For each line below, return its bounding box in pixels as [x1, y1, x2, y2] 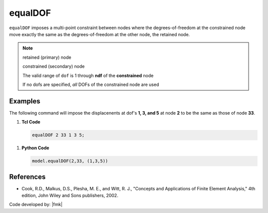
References [9, 172, 46, 181]
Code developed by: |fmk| [9, 202, 63, 208]
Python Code [21, 145, 50, 151]
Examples [9, 97, 41, 105]
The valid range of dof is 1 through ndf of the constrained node [22, 72, 154, 79]
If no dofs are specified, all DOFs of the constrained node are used [22, 82, 159, 87]
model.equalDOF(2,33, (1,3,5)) [32, 158, 109, 164]
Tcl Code [21, 119, 41, 125]
